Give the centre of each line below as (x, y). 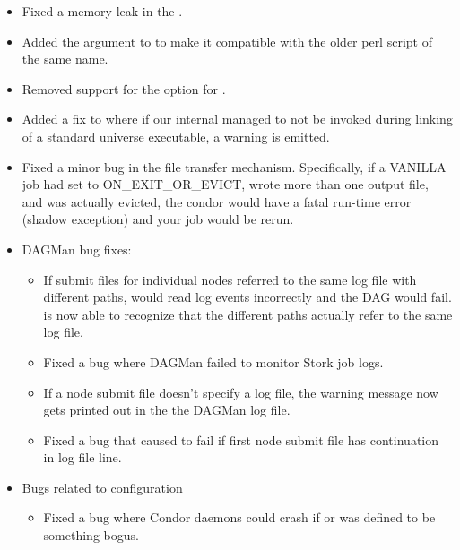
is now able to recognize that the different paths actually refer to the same (248, 314)
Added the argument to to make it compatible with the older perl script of (227, 41)
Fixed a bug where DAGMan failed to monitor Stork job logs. (213, 361)
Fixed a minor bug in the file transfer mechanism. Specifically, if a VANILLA (234, 166)
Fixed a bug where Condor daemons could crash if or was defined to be (239, 517)
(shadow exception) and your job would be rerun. (158, 219)
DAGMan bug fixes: (77, 249)
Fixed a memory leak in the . (102, 11)
